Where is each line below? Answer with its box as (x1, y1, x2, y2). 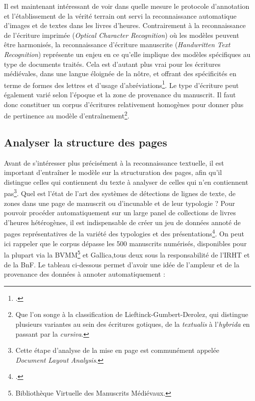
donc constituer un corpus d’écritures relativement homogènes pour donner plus (4, 99, 244, 109)
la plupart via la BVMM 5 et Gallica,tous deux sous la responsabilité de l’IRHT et (4, 248, 250, 259)
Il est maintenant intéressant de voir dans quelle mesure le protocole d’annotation (4, 1, 250, 11)
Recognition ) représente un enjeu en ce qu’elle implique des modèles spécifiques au (4, 49, 251, 59)
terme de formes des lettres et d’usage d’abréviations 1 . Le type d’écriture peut (4, 78, 239, 90)
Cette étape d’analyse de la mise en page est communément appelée (15, 345, 219, 355)
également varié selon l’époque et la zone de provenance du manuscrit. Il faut (4, 89, 236, 99)
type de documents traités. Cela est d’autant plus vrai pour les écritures (4, 58, 221, 69)
